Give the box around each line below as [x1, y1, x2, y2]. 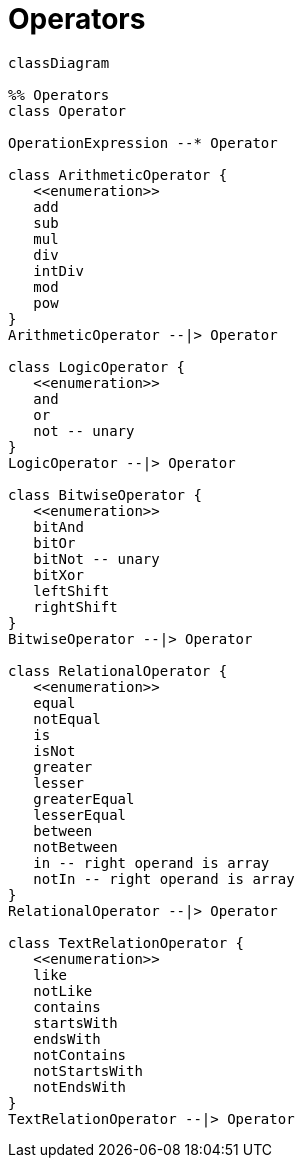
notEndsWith [33, 1078, 127, 1095]
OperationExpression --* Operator [8, 134, 278, 151]
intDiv [33, 262, 84, 279]
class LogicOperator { [8, 358, 186, 375]
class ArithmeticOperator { [8, 166, 228, 183]
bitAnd [33, 518, 84, 535]
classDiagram [8, 54, 110, 71]
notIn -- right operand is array [33, 870, 295, 887]
